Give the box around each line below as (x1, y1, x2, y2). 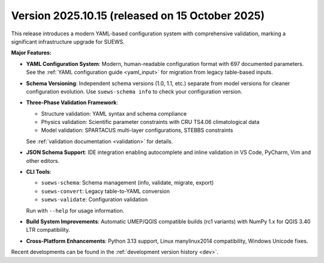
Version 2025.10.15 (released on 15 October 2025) (11, 9, 265, 22)
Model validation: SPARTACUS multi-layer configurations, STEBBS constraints (41, 126, 233, 134)
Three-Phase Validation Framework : (26, 99, 118, 106)
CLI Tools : (26, 168, 52, 176)
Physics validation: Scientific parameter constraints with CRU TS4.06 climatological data (41, 119, 260, 126)
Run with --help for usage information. (26, 207, 125, 214)
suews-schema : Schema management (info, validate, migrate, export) (41, 179, 214, 186)
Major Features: (11, 49, 52, 56)
